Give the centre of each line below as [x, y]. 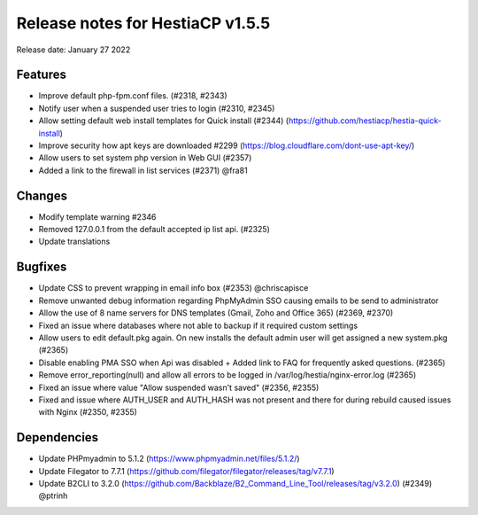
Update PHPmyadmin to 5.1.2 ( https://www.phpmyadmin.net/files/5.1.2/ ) [169, 459]
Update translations [74, 242]
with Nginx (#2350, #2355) [88, 412]
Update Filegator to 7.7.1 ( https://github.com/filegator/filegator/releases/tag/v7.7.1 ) [187, 471]
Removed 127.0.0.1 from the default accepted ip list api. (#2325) [154, 230]
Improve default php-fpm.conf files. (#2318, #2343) [133, 96]
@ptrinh [53, 495]
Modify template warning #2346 [97, 216]
